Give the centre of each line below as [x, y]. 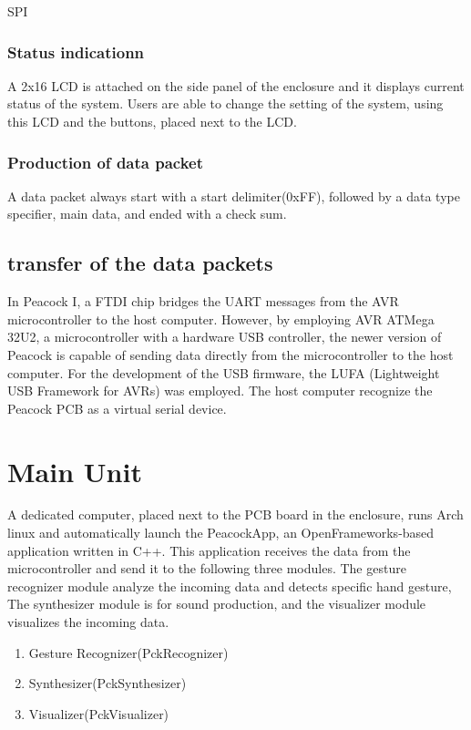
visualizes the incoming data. [88, 622]
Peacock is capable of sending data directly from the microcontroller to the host [230, 354]
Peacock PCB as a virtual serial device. [117, 408]
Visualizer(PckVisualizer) [99, 713]
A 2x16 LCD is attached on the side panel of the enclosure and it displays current [236, 85]
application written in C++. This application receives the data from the [209, 550]
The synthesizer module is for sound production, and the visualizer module [217, 604]
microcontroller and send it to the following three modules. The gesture [207, 568]
